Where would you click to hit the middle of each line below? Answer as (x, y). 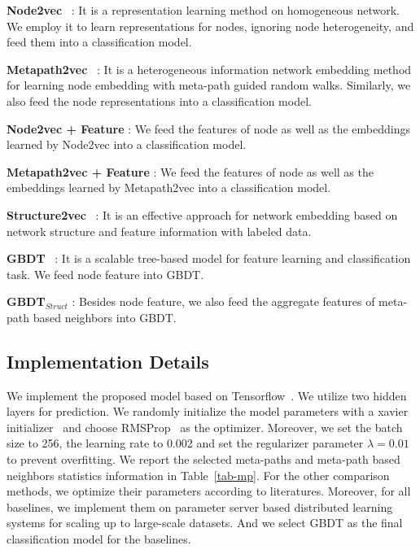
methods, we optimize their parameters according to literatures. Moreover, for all (209, 491)
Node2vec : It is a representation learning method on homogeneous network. (203, 10)
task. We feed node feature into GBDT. (105, 274)
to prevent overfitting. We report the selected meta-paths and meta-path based (203, 459)
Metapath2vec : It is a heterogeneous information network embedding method (209, 69)
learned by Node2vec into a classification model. (127, 144)
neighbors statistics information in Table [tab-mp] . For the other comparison (198, 475)
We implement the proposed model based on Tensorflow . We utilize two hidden (207, 395)
